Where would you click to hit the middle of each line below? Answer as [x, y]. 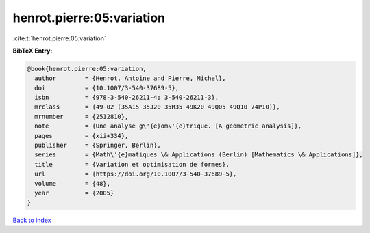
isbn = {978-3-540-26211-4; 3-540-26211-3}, [127, 98]
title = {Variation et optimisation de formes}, [132, 164]
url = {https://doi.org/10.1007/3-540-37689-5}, [136, 174]
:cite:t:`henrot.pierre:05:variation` [59, 38]
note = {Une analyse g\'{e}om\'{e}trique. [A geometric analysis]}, [168, 126]
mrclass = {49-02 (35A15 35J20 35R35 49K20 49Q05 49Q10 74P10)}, [157, 107]
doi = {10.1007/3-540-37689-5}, [107, 88]
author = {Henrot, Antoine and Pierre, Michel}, [130, 78]
